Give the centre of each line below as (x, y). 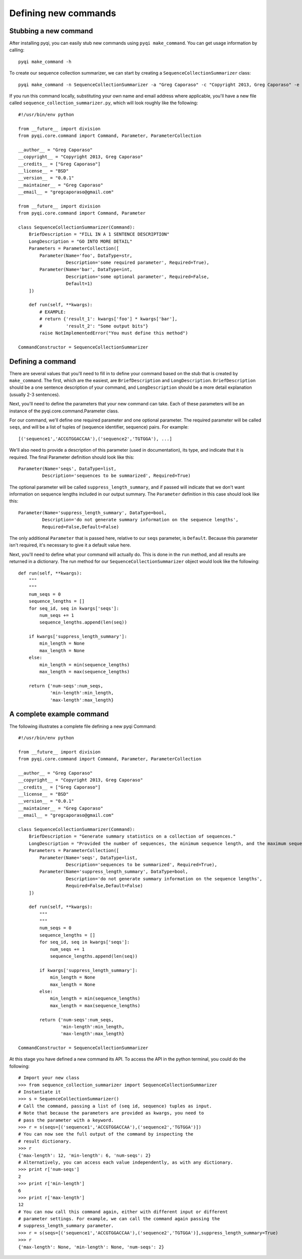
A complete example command (59, 714)
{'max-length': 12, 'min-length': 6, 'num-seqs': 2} (85, 1155)
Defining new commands (63, 13)
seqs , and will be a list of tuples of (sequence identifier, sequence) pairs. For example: (99, 427)
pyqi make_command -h (45, 61)
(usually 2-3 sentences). (35, 394)
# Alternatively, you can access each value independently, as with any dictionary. (126, 1162)
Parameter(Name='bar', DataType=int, (86, 270)
